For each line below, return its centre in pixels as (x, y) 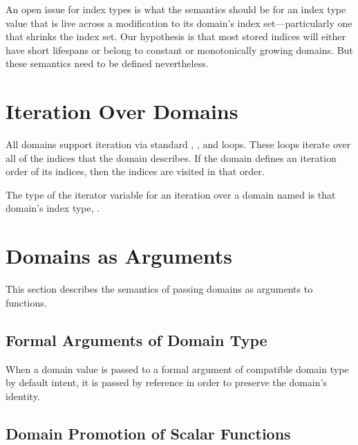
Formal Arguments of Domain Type (136, 339)
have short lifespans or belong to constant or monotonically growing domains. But (179, 49)
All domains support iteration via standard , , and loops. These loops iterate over (178, 144)
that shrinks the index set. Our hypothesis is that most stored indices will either (176, 36)
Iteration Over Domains (122, 111)
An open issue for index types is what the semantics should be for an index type (176, 9)
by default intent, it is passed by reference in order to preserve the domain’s (166, 382)
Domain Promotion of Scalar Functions (148, 433)
